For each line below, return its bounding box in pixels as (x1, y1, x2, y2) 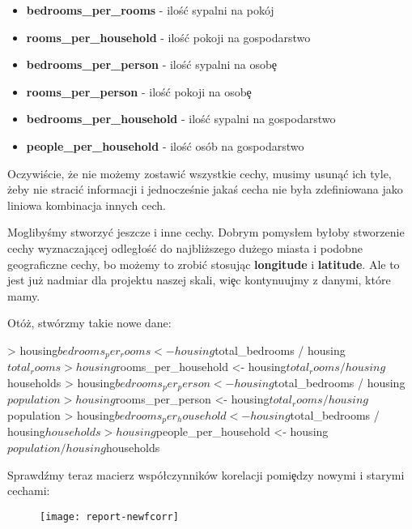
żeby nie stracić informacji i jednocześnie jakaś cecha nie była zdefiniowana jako (7, 181, 403, 198)
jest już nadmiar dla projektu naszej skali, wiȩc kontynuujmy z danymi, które (7, 271, 391, 288)
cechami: (7, 482, 50, 499)
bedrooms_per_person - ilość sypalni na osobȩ (26, 56, 278, 73)
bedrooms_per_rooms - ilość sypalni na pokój (26, 2, 274, 18)
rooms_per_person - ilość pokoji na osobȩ (26, 83, 252, 100)
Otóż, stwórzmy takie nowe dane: (7, 314, 172, 331)
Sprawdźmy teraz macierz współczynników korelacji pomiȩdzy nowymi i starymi (7, 466, 405, 483)
